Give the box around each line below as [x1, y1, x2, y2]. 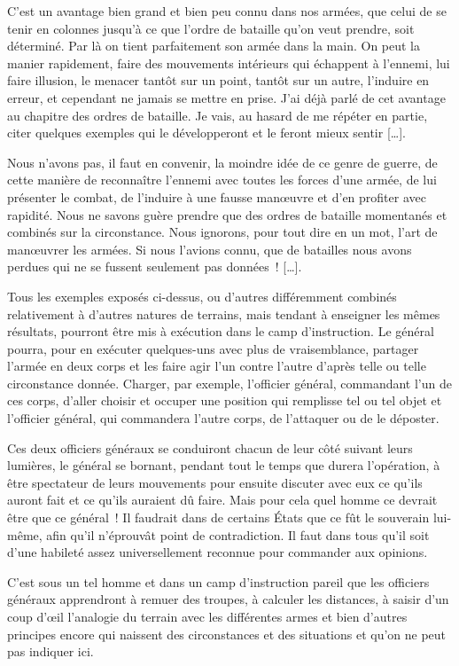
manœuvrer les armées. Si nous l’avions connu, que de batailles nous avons [7, 239, 412, 258]
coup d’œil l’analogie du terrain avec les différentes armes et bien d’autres [7, 607, 408, 625]
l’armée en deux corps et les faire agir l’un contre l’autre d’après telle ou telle [7, 357, 426, 375]
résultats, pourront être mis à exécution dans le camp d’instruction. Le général [7, 322, 434, 341]
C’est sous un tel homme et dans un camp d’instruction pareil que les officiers [7, 572, 430, 591]
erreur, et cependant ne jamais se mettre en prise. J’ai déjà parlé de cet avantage [7, 88, 446, 106]
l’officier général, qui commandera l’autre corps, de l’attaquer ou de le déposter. [7, 409, 440, 427]
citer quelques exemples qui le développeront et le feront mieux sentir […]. [7, 123, 406, 142]
